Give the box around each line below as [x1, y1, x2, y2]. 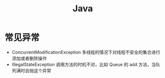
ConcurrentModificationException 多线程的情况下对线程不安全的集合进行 [11, 49, 161, 55]
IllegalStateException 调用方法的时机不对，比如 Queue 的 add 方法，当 [11, 61, 156, 67]
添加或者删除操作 [11, 55, 47, 61]
